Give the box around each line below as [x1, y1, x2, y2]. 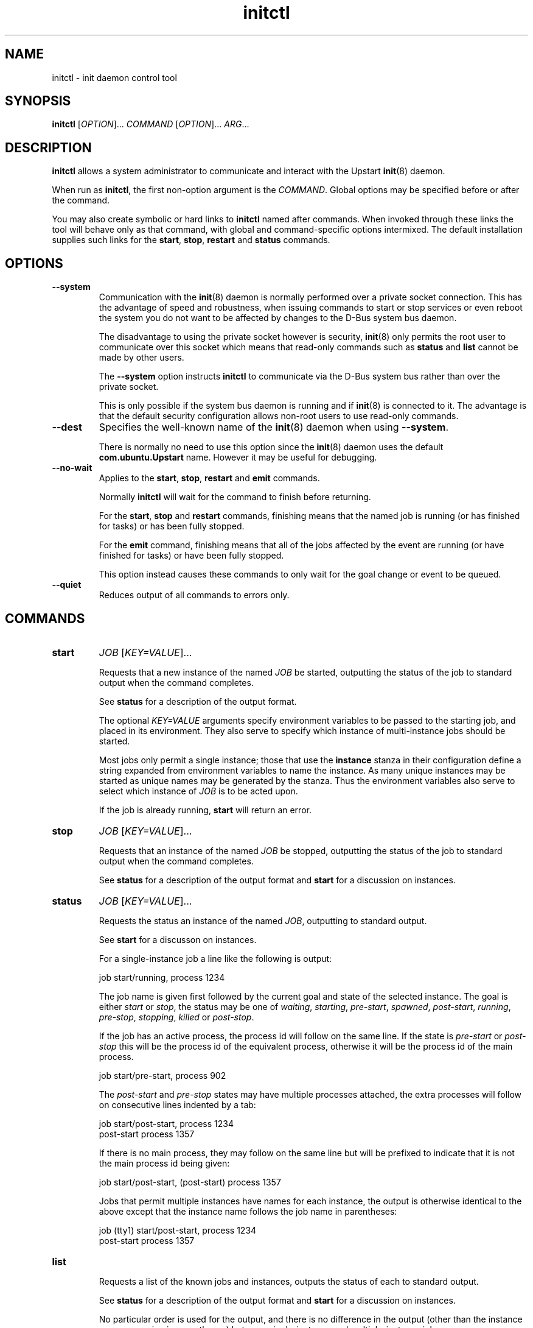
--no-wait [52, 462, 92, 473]
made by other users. [99, 352, 184, 363]
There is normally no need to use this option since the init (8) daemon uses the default [99, 442, 444, 453]
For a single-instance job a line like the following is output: [99, 953, 332, 964]
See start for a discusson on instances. [99, 934, 257, 945]
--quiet [52, 579, 82, 590]
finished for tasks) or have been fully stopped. [99, 550, 284, 561]
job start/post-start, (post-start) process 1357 [99, 1176, 281, 1187]
